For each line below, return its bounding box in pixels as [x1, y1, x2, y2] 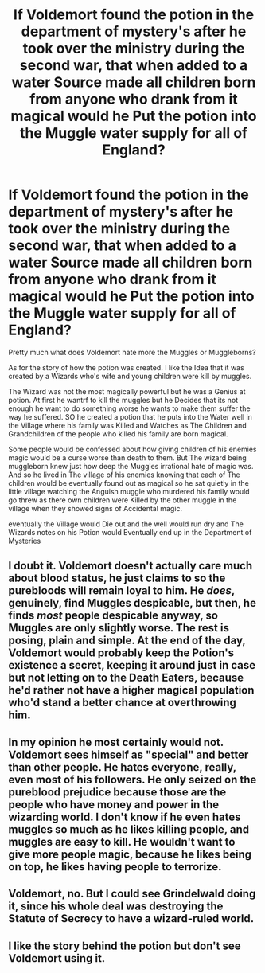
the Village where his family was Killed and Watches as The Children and [8, 420, 247, 430]
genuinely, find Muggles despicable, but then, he [8, 596, 257, 610]
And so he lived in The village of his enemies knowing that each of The [8, 470, 240, 479]
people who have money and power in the [8, 798, 220, 811]
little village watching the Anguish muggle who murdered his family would [8, 486, 250, 496]
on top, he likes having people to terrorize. [8, 860, 222, 873]
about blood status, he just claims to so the [8, 572, 226, 585]
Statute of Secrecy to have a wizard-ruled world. [8, 912, 255, 925]
